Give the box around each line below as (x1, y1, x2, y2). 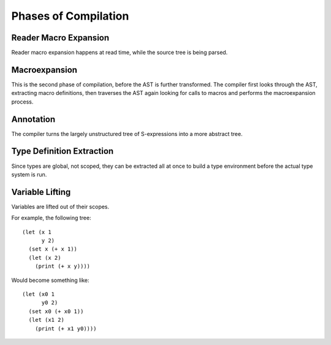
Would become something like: (11, 276, 89, 284)
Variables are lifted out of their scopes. (11, 203, 110, 210)
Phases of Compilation (11, 9, 129, 23)
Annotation (11, 114, 56, 124)
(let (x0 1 (22, 290, 55, 297)
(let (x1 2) (28, 316, 64, 324)
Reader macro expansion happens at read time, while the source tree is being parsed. (11, 49, 228, 56)
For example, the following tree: (11, 214, 91, 222)
